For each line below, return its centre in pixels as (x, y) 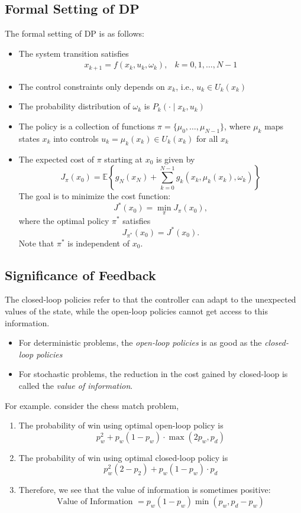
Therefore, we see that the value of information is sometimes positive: (145, 490)
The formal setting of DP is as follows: (75, 33)
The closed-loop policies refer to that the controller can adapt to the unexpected (150, 299)
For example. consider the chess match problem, (92, 405)
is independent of (99, 243)
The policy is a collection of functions (87, 126)
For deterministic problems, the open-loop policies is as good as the (140, 342)
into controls (76, 138)
